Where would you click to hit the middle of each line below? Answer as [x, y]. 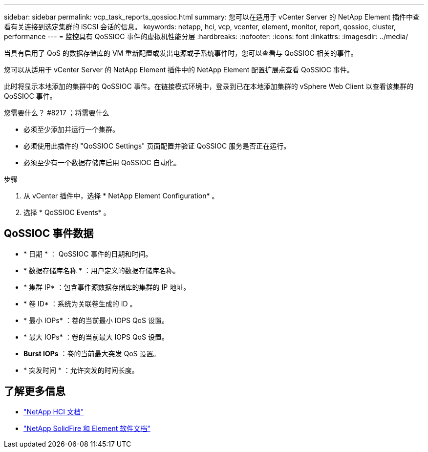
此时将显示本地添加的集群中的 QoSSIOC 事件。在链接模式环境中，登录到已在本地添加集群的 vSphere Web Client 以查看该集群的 [209, 86]
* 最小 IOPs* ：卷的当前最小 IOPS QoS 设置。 [96, 320]
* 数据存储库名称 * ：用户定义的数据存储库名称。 [102, 270]
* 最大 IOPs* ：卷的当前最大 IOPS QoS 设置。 [96, 337]
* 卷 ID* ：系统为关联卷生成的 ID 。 [80, 303]
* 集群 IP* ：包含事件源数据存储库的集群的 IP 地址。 [107, 287]
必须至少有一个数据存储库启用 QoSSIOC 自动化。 [102, 162]
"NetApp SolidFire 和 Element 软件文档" [87, 428]
